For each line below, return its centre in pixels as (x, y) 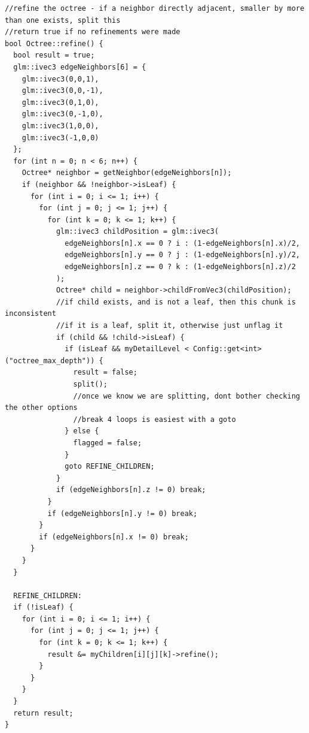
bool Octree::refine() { (54, 43)
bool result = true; (54, 55)
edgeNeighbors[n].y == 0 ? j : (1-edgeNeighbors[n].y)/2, (182, 255)
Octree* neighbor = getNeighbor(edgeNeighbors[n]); (127, 173)
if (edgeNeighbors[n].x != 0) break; (114, 537)
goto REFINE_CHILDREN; (110, 467)
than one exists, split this (63, 20)
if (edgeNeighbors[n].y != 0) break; (123, 513)
